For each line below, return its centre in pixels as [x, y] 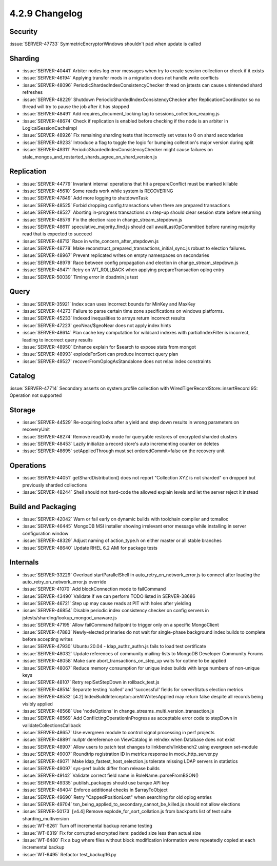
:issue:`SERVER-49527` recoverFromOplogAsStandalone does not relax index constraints [117, 361]
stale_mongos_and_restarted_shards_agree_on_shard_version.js [90, 157]
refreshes [33, 92]
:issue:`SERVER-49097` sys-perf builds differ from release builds [91, 769]
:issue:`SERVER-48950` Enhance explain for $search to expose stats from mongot [109, 347]
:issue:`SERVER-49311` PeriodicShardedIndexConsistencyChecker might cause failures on [117, 150]
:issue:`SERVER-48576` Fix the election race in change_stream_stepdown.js [102, 219]
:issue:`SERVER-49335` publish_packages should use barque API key [96, 782]
